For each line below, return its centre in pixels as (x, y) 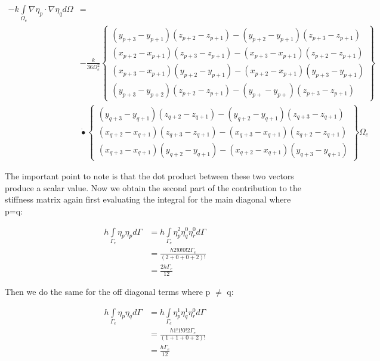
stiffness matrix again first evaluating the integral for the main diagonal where (148, 199)
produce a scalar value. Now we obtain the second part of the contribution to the (153, 187)
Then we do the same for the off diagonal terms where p (108, 291)
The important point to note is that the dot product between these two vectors (149, 176)
